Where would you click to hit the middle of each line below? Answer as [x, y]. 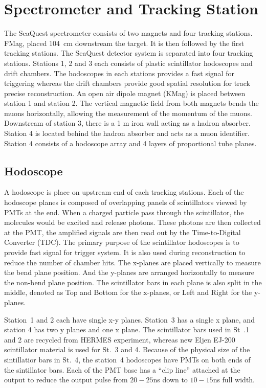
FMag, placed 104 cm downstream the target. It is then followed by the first [124, 43]
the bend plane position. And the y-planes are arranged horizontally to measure [129, 272]
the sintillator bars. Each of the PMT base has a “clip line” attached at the [122, 369]
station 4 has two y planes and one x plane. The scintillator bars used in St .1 [127, 329]
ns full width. [234, 380]
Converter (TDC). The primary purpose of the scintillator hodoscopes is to [122, 242]
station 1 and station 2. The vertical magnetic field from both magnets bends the [131, 103]
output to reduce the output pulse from [66, 380]
